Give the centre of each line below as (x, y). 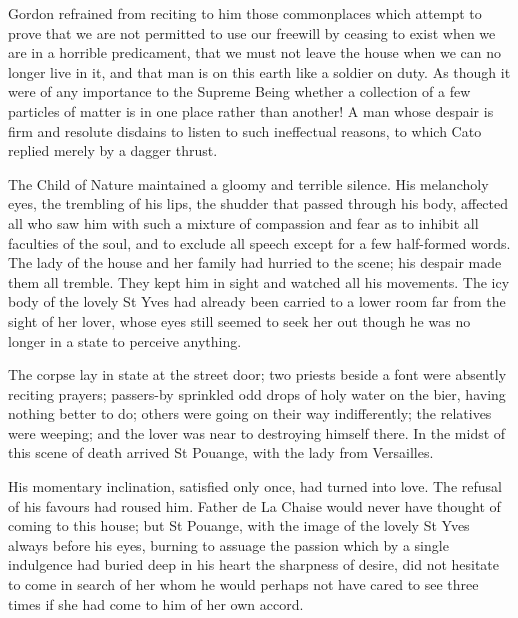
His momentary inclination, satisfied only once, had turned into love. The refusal (255, 486)
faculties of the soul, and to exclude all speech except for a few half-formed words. (259, 242)
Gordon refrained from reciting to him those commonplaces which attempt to (245, 13)
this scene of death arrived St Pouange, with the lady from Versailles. (221, 452)
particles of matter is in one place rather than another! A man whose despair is (251, 110)
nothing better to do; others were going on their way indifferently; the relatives (250, 413)
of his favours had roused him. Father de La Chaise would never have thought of (254, 505)
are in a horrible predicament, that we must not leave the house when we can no (254, 52)
